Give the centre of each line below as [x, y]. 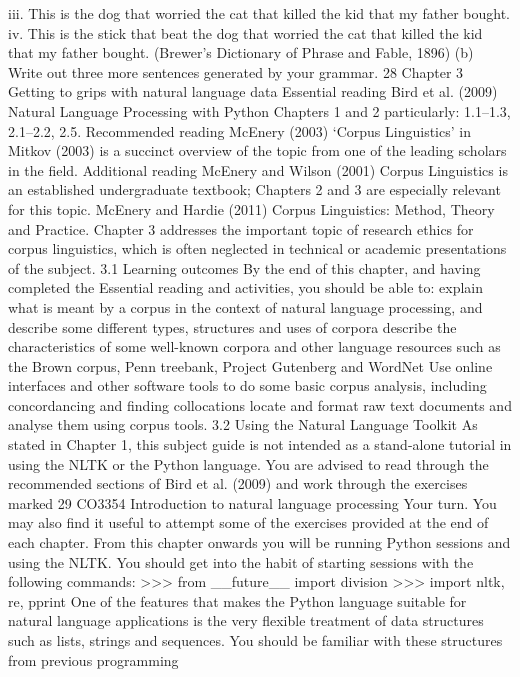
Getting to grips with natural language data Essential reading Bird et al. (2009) [253, 91]
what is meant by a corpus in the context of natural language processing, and [245, 306]
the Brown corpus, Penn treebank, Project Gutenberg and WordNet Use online [250, 365]
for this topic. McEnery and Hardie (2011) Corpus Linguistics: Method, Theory [251, 208]
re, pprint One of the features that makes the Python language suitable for [237, 600]
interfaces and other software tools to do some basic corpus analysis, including [247, 385]
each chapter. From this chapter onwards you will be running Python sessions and [259, 542]
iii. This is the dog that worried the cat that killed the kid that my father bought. [259, 13]
